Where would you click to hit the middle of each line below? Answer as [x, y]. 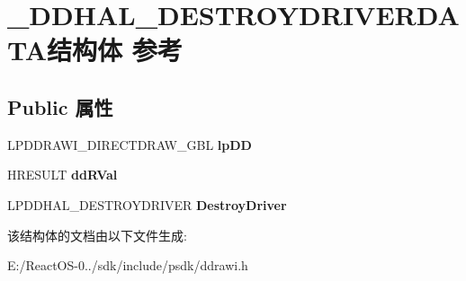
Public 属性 [60, 106]
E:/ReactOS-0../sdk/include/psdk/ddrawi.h [128, 265]
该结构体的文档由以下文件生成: [97, 235]
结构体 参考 [115, 50]
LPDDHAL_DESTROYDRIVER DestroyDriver [147, 204]
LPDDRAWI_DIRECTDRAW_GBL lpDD [130, 144]
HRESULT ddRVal [63, 175]
